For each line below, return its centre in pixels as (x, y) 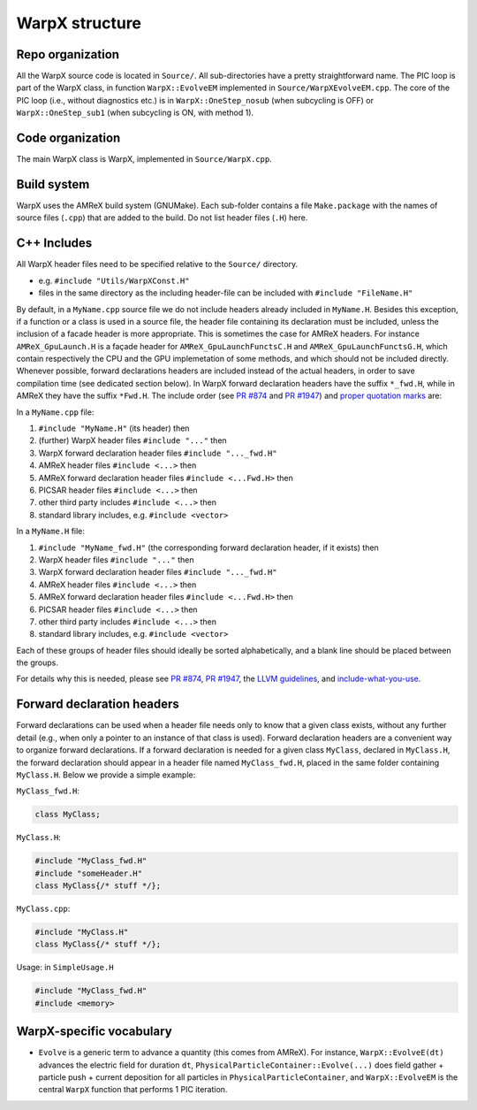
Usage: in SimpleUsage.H (65, 968)
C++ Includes (54, 243)
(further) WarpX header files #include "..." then (132, 440)
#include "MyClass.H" (82, 932)
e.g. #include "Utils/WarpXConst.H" (114, 280)
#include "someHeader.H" (89, 873)
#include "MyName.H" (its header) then (114, 428)
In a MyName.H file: (51, 532)
